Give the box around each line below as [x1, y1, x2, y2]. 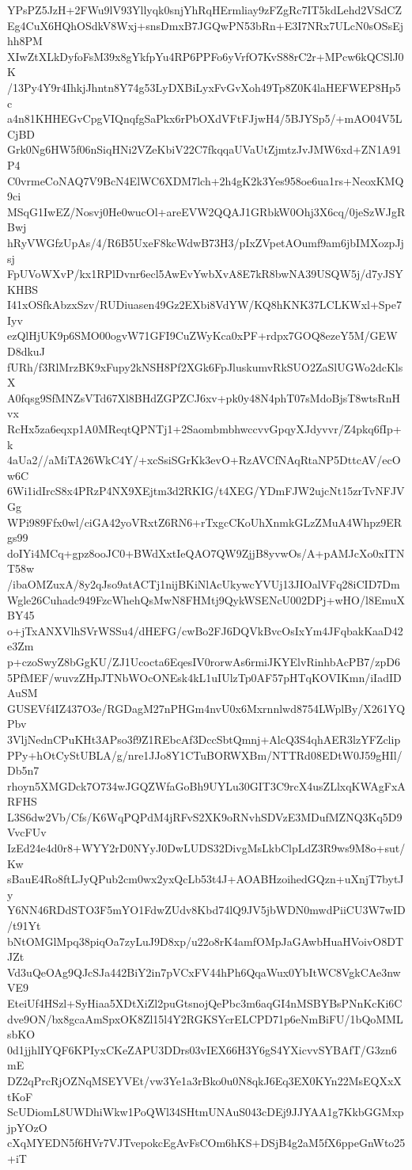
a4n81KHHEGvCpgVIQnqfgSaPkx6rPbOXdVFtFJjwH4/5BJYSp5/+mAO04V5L [7, 110, 403, 127]
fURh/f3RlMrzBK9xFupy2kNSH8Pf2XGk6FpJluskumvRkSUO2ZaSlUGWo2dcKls [7, 358, 403, 375]
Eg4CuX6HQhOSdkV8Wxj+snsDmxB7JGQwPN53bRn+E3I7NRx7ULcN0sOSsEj [7, 17, 403, 33]
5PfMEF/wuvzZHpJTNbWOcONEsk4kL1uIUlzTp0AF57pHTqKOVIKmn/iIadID [7, 669, 402, 685]
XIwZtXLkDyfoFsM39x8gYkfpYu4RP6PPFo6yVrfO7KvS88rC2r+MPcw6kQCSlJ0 [7, 48, 404, 64]
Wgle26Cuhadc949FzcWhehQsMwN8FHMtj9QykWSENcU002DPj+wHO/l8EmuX [7, 591, 405, 608]
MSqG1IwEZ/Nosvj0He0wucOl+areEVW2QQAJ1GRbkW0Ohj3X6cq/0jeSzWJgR [7, 203, 406, 219]
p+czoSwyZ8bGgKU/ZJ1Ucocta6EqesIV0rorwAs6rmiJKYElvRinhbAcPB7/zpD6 [7, 653, 401, 669]
